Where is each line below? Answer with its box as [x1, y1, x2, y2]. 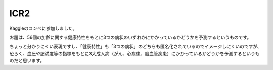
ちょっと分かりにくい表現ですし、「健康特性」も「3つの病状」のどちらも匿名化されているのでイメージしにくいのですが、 [9, 43, 262, 50]
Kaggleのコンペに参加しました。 [9, 25, 77, 31]
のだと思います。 [9, 58, 45, 64]
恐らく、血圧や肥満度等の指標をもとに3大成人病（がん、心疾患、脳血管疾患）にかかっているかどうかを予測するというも [9, 50, 260, 56]
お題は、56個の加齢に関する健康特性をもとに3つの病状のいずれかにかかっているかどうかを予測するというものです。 [9, 34, 252, 40]
